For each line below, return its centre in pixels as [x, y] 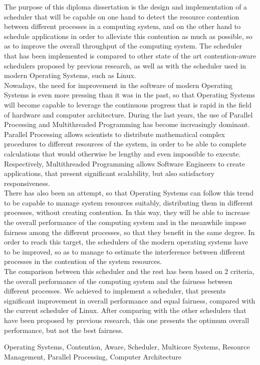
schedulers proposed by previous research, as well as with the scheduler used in [125, 65]
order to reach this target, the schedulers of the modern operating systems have [126, 242]
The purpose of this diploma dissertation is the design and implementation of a [126, 6]
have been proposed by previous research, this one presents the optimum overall [127, 320]
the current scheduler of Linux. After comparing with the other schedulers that [125, 310]
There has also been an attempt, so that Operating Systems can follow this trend [129, 193]
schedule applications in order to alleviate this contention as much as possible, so [128, 36]
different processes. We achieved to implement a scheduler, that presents [115, 291]
